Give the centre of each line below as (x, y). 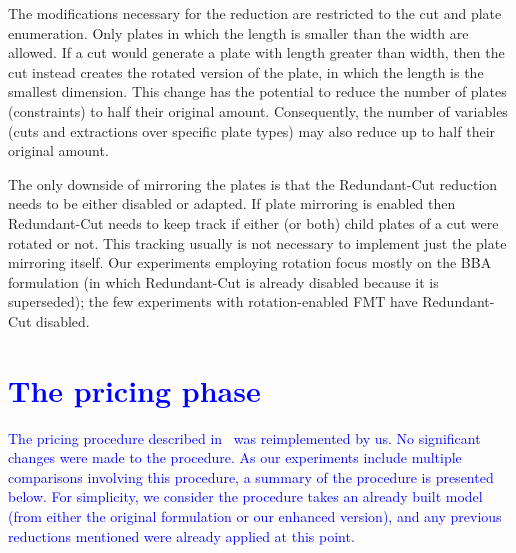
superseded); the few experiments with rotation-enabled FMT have (213, 301)
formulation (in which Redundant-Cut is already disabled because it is (223, 281)
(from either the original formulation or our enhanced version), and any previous (255, 516)
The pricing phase (134, 389)
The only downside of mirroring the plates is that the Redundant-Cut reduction (253, 183)
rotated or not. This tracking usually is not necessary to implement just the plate (257, 242)
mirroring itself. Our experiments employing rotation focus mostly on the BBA (250, 262)
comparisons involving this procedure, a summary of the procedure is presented (251, 476)
